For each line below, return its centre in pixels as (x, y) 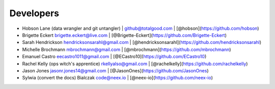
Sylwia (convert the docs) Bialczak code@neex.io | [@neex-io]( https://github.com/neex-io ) (118, 78)
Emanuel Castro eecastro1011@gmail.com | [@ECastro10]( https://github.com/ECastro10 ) (114, 57)
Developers (34, 13)
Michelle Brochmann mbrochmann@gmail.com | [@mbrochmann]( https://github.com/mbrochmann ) (127, 49)
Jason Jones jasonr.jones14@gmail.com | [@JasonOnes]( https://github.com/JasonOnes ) (115, 70)
